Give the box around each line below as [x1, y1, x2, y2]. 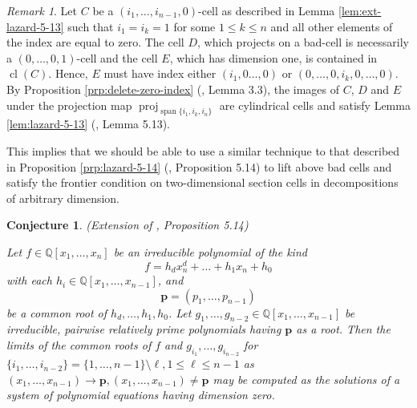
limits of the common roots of [6, 337, 152, 353]
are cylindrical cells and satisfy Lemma [219, 96, 411, 113]
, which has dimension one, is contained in [169, 49, 378, 66]
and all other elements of [270, 18, 393, 34]
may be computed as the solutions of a [213, 370, 400, 387]
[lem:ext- [338, 2, 382, 18]
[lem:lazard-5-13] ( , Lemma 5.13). [6, 115, 171, 132]
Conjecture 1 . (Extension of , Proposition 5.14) [6, 216, 249, 233]
